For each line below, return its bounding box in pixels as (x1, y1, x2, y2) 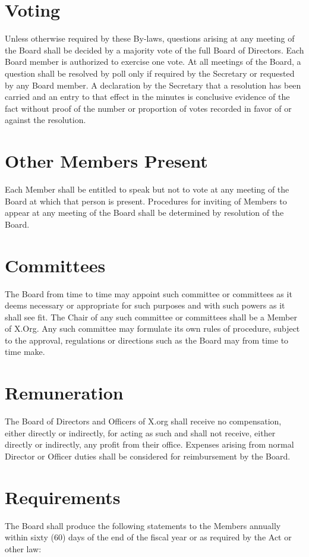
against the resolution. (5, 114, 86, 126)
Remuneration (5, 380, 124, 405)
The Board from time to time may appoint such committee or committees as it (5, 287, 292, 300)
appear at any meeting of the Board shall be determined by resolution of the (5, 206, 284, 219)
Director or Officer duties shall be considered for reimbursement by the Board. (5, 449, 291, 462)
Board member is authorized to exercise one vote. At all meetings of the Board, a (5, 55, 301, 68)
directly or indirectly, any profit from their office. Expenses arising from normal (5, 438, 294, 451)
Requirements (5, 484, 121, 509)
